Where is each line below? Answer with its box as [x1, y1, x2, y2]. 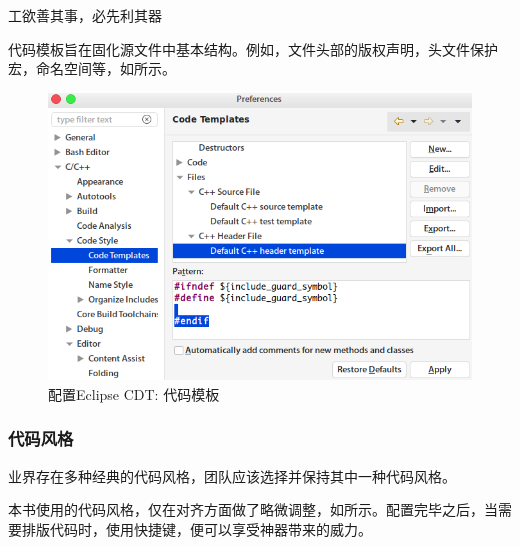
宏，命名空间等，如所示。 [8, 58, 176, 79]
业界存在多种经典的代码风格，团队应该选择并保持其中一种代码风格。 [8, 465, 456, 486]
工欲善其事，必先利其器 [8, 5, 162, 25]
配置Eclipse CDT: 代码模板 [48, 383, 220, 404]
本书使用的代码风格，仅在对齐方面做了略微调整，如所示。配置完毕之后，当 [8, 499, 498, 520]
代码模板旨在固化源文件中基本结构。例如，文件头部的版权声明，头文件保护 [8, 38, 498, 59]
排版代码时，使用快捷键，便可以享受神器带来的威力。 [21, 518, 372, 539]
